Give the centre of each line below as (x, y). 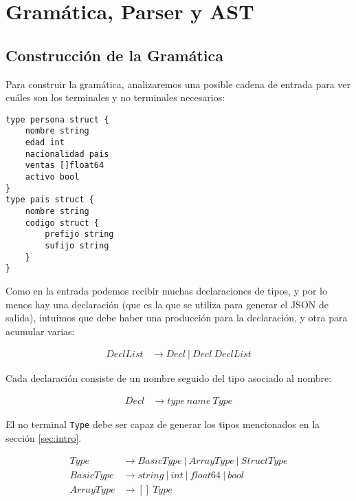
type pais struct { (50, 200)
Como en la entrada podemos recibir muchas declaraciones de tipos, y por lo (166, 290)
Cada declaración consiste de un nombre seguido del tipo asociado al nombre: (169, 378)
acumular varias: (40, 331)
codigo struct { (62, 223)
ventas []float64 (65, 166)
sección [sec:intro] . (44, 437)
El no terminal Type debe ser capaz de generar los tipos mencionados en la (163, 424)
